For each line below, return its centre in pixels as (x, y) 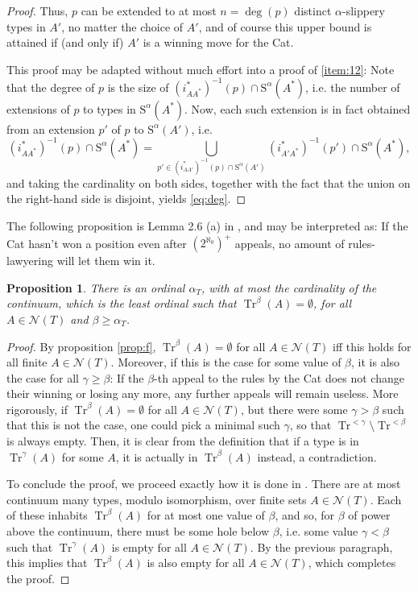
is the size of (138, 87)
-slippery (363, 10)
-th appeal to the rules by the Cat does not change (279, 377)
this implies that (47, 563)
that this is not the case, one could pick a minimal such (143, 425)
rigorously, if (37, 409)
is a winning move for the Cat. (218, 42)
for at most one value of (206, 515)
